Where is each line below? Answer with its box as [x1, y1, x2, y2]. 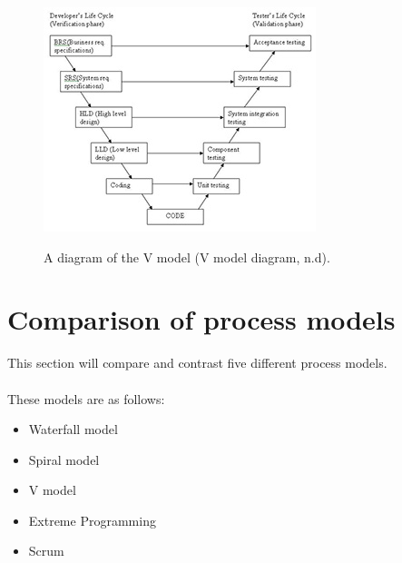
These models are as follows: [7, 389, 165, 408]
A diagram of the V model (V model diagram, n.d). [44, 247, 330, 266]
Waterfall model [28, 420, 118, 439]
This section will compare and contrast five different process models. [7, 353, 387, 372]
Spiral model [28, 449, 100, 469]
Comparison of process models [7, 301, 396, 338]
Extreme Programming [28, 510, 156, 529]
